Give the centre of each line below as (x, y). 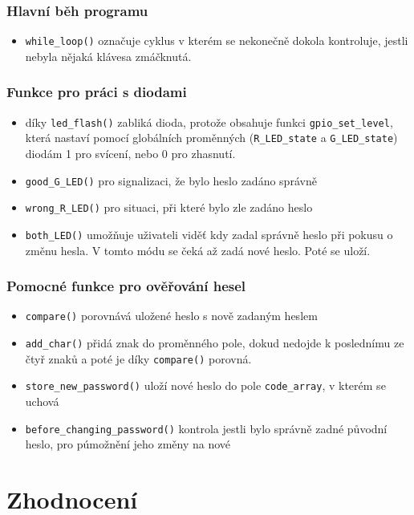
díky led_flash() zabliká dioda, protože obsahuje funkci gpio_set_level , (209, 122)
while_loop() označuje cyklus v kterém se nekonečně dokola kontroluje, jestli (217, 41)
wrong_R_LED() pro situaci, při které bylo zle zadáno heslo (169, 207)
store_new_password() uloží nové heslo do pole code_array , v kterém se (205, 385)
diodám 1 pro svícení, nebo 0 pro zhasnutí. (130, 153)
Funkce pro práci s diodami (97, 92)
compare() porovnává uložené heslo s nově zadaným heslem (171, 316)
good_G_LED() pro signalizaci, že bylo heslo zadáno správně (171, 180)
